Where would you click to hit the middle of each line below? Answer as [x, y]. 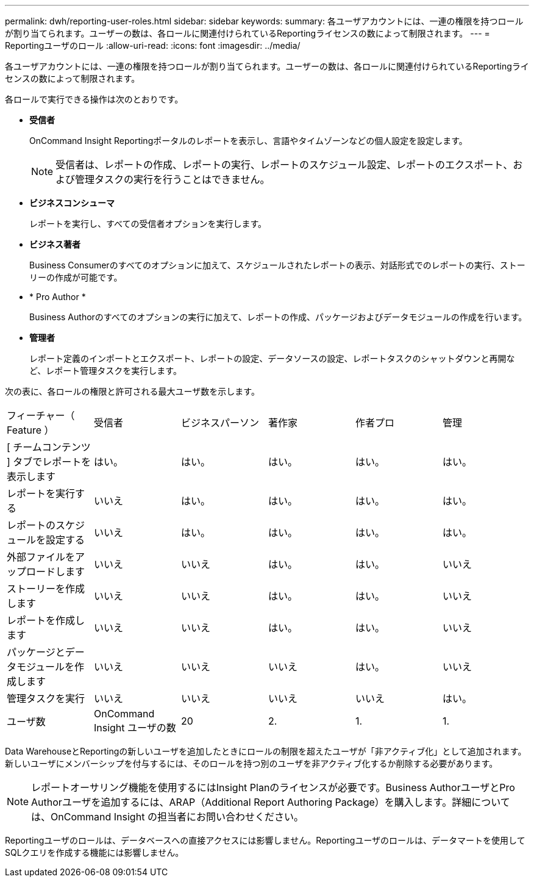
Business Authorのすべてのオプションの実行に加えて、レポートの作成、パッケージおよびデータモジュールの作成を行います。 [278, 317]
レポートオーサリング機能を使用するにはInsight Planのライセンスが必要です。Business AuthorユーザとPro [273, 787]
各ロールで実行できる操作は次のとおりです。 [94, 99]
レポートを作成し [46, 620]
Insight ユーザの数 [135, 728]
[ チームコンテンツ [49, 447]
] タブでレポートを [49, 462]
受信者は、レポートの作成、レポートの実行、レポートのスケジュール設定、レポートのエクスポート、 [284, 165]
